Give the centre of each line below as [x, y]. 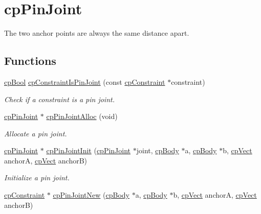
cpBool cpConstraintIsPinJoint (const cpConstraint [85, 81]
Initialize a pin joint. [37, 177]
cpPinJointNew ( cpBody [91, 195]
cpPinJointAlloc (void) [82, 116]
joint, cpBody [158, 150]
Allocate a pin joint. [36, 133]
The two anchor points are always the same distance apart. [97, 33]
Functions [30, 61]
